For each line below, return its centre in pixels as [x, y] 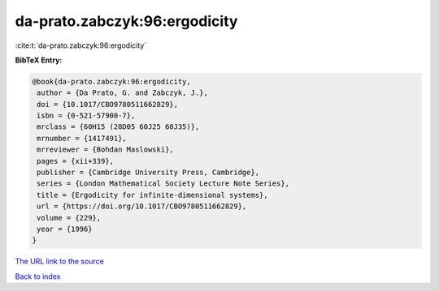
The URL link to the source [60, 261]
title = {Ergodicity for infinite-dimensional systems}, [152, 195]
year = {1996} [65, 229]
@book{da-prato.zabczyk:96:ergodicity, [111, 81]
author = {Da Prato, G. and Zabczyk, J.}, [123, 93]
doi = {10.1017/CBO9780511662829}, [108, 104]
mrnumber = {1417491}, [82, 138]
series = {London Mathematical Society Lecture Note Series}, [163, 184]
